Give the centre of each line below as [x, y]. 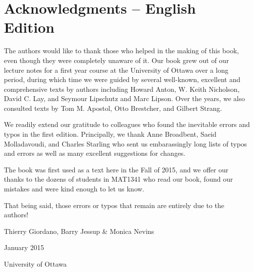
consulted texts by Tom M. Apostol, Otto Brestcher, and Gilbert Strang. [113, 108]
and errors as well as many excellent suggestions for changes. [95, 153]
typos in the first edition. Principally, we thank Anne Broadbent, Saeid [110, 134]
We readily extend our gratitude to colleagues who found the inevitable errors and [127, 124]
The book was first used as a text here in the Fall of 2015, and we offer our [116, 169]
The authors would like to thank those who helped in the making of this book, [121, 51]
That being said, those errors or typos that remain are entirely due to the [114, 205]
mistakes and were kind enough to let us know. [74, 189]
